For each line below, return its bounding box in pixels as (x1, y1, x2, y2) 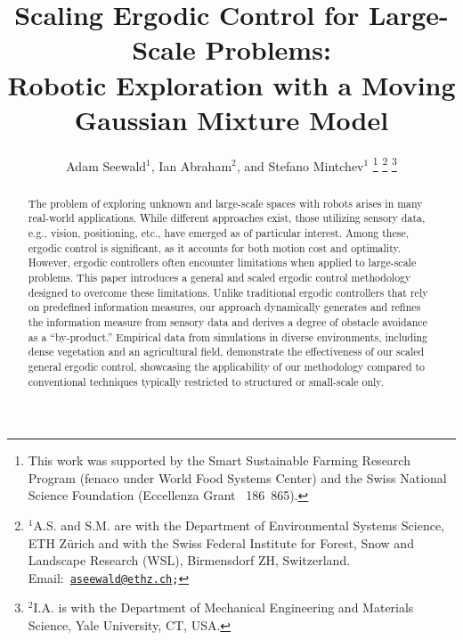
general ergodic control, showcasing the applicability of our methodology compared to (28, 358, 426, 373)
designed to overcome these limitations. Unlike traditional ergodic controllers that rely (28, 284, 428, 299)
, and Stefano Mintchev (236, 156, 364, 175)
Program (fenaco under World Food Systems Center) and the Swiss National (28, 468, 447, 487)
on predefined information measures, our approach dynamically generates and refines (28, 299, 421, 315)
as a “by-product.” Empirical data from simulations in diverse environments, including (28, 329, 428, 344)
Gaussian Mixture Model (74, 101, 389, 137)
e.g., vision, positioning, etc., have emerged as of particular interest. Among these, (28, 226, 409, 241)
